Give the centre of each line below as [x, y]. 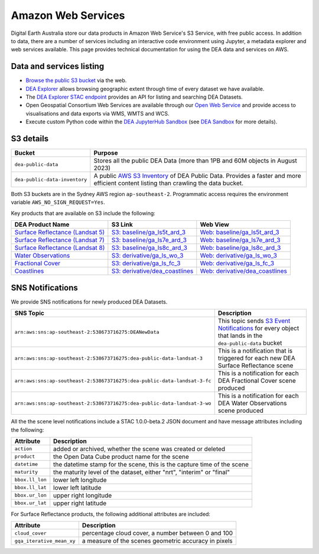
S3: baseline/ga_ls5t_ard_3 [149, 232]
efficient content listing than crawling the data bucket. [169, 183]
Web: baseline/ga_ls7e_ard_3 [240, 240]
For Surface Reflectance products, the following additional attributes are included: [111, 514]
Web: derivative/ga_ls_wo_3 [239, 256]
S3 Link [122, 224]
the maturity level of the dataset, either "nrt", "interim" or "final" [142, 472]
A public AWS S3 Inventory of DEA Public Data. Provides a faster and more [197, 176]
